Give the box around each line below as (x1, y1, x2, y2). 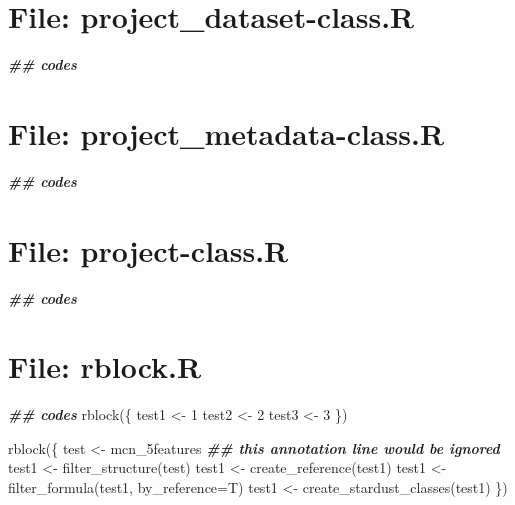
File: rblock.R (8, 346, 202, 387)
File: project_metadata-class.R (8, 112, 445, 153)
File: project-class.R (8, 229, 289, 270)
